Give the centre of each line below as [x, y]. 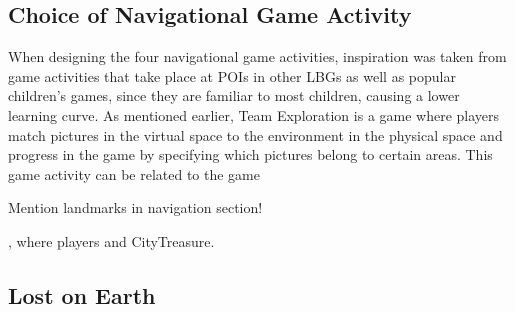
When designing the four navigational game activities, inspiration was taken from [257, 56]
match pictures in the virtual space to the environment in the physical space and [255, 134]
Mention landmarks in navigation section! [135, 207]
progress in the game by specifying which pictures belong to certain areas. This [250, 154]
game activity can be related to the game [134, 173]
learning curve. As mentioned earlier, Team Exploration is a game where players [254, 114]
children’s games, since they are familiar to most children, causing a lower [234, 95]
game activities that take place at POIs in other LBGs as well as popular [232, 75]
